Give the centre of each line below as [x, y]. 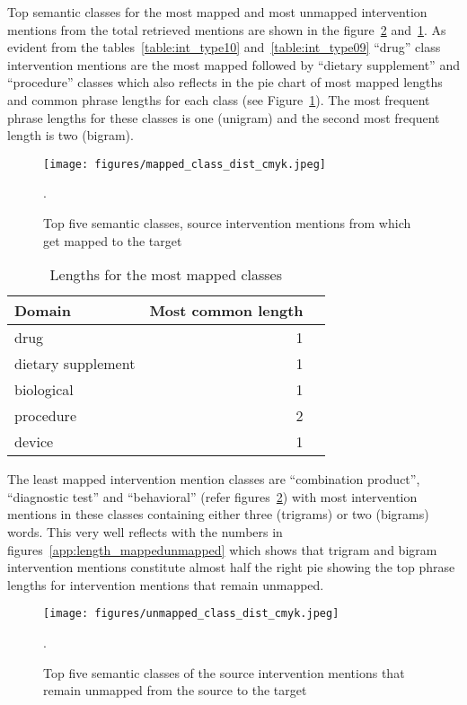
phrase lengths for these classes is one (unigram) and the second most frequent [224, 117]
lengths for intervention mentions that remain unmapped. [166, 584]
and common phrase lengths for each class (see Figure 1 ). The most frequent [219, 99]
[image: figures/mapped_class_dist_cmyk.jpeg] [185, 164]
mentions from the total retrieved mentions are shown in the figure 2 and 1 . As [227, 29]
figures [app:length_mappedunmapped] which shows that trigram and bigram [222, 549]
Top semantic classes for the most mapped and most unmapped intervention [217, 12]
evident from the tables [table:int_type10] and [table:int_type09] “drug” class [224, 47]
